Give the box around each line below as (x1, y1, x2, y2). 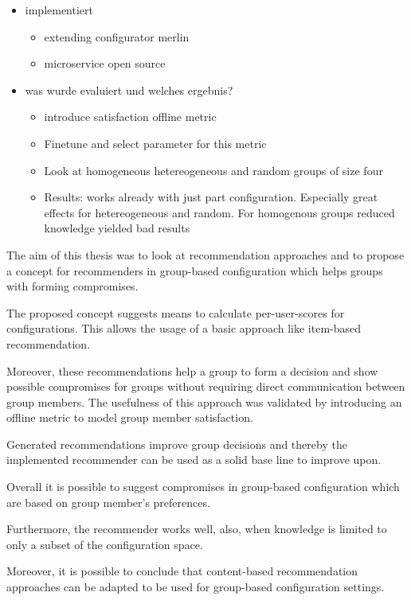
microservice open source (44, 55, 166, 72)
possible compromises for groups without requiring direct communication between (6, 378, 405, 395)
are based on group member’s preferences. (6, 493, 210, 510)
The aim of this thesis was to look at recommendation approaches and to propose (6, 246, 405, 263)
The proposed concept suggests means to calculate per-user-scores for (6, 304, 345, 321)
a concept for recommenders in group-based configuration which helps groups (6, 262, 383, 279)
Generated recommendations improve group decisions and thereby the (6, 435, 347, 452)
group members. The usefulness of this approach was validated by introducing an (6, 393, 402, 410)
